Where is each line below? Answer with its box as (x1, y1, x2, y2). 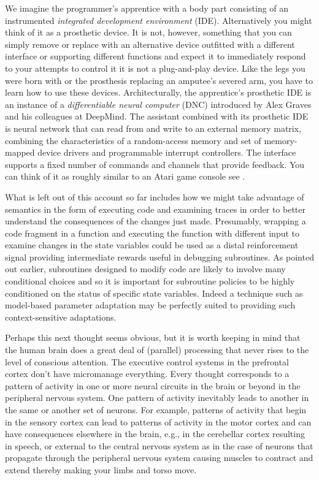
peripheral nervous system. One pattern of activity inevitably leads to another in (5, 391, 309, 404)
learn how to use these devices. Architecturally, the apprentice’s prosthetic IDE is (5, 86, 312, 99)
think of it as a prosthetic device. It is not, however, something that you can (5, 26, 292, 39)
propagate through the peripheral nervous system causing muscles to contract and (5, 451, 313, 464)
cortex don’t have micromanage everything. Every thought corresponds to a (5, 367, 290, 380)
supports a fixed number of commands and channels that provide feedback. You (5, 158, 305, 170)
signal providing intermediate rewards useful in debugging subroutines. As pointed (5, 250, 314, 263)
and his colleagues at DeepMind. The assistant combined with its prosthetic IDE (5, 110, 309, 123)
